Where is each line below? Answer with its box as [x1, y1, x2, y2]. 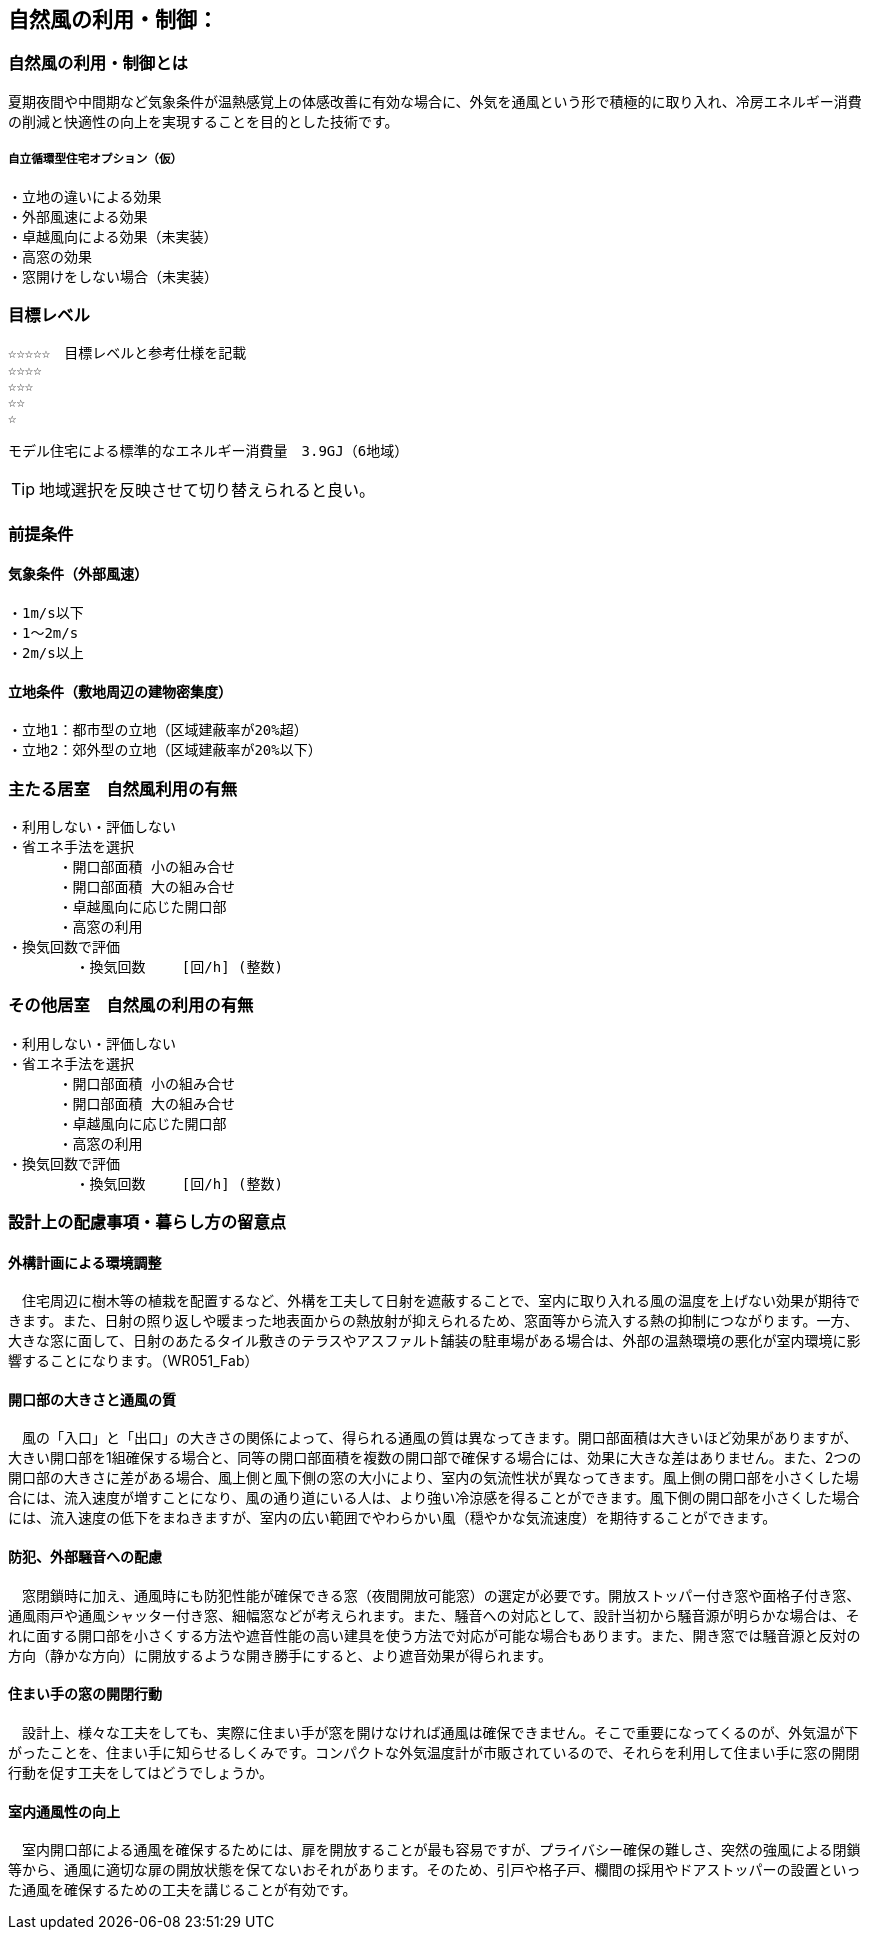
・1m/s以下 [8, 604, 84, 621]
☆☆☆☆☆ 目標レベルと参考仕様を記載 [8, 345, 247, 362]
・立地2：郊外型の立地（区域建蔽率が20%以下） [8, 742, 322, 759]
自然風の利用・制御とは [8, 53, 188, 74]
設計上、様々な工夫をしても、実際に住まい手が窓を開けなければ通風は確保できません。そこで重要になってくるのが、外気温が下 [21, 1723, 859, 1741]
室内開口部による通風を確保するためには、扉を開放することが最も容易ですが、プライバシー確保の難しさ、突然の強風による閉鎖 [21, 1841, 861, 1859]
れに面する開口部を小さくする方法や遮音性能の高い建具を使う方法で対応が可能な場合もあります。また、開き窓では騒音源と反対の [8, 1626, 861, 1644]
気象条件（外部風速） [8, 565, 148, 583]
